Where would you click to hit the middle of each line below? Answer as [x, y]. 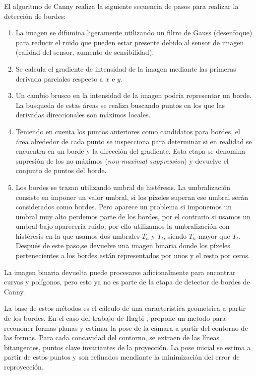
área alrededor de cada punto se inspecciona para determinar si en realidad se [134, 141]
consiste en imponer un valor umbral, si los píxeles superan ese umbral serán [132, 197]
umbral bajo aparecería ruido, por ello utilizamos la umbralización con [123, 226]
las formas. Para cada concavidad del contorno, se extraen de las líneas [112, 337]
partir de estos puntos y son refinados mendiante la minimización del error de [122, 357]
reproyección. [24, 367]
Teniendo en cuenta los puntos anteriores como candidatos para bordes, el [128, 131]
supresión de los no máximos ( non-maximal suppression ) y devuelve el [122, 160]
